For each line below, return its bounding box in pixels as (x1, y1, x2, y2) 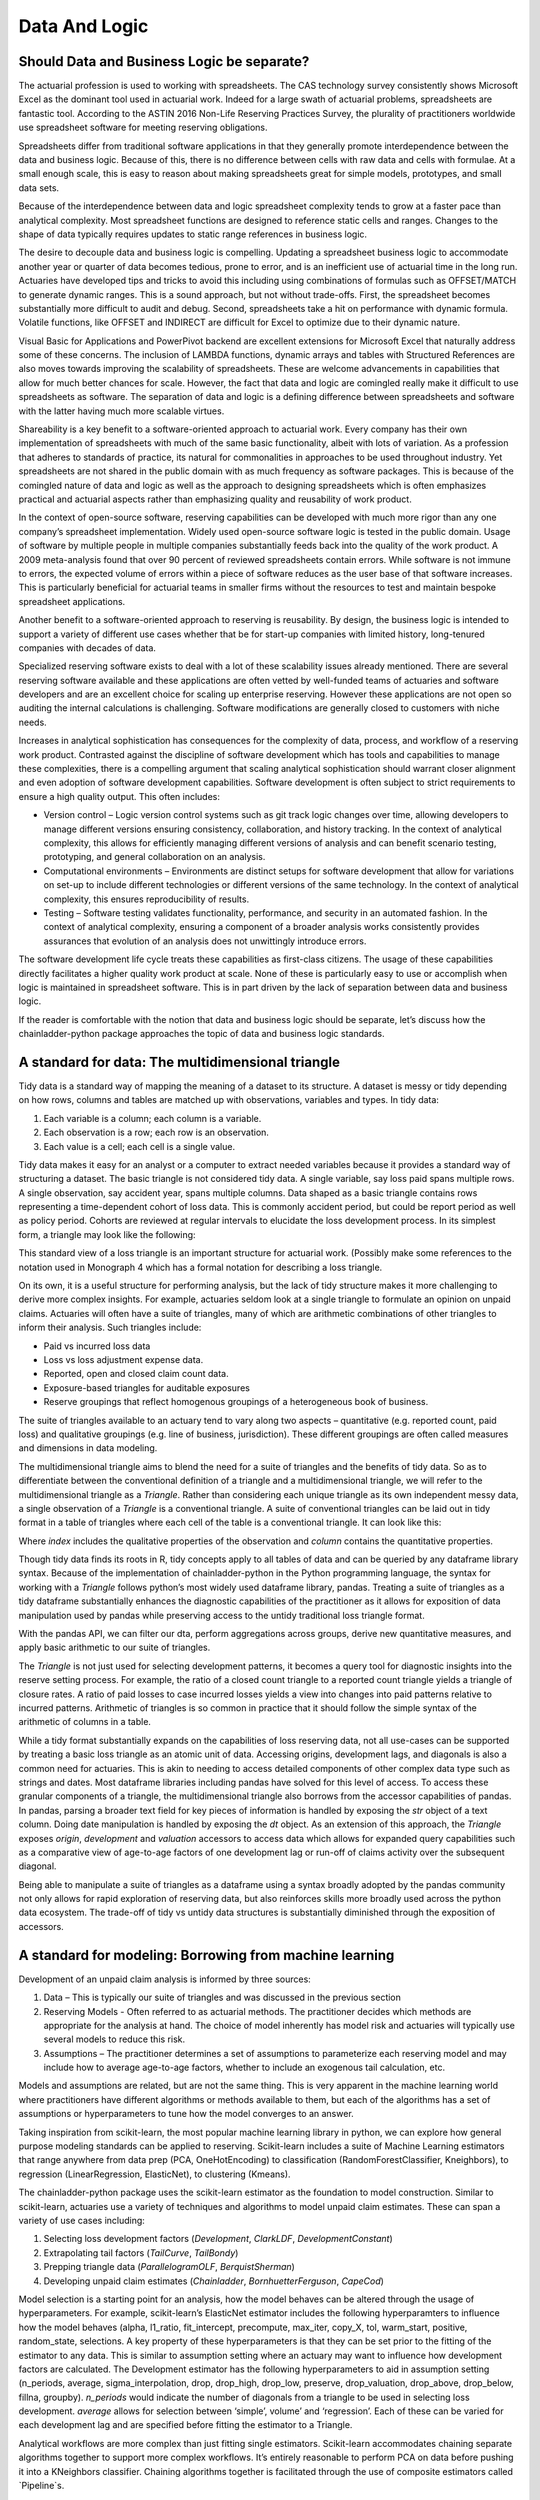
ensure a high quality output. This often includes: (18, 790, 220, 802)
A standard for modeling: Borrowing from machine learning (18, 1946, 395, 1964)
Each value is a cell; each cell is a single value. (43, 1140, 235, 1152)
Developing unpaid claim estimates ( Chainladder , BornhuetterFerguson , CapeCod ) (43, 2275, 385, 2287)
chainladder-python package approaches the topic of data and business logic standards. (18, 1028, 385, 1040)
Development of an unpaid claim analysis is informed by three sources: (18, 1973, 312, 1985)
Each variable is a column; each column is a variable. (43, 1112, 262, 1124)
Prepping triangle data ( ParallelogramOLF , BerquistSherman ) (43, 2261, 295, 2273)
